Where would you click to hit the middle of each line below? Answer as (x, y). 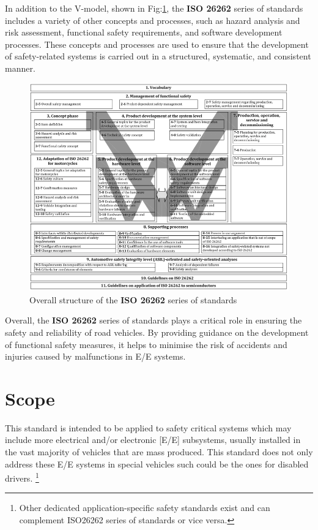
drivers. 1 (22, 477)
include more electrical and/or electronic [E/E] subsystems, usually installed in (153, 440)
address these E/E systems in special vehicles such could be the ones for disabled (157, 464)
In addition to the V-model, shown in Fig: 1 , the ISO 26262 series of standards (154, 8)
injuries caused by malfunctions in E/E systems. (95, 356)
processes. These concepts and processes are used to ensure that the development (157, 44)
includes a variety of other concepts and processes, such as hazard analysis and (153, 20)
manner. (20, 68)
